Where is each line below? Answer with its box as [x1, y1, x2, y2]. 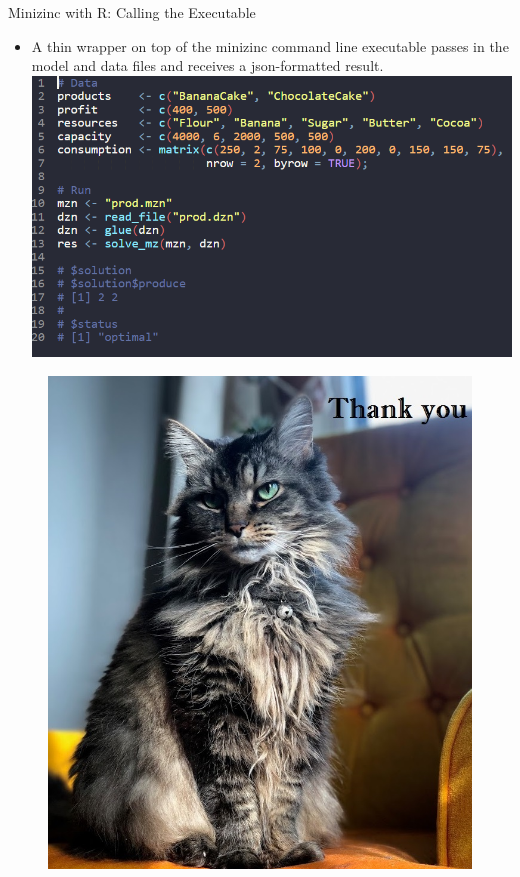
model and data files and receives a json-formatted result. [31, 55, 384, 76]
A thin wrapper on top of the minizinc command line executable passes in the [31, 35, 509, 56]
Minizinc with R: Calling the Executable [8, 2, 256, 22]
